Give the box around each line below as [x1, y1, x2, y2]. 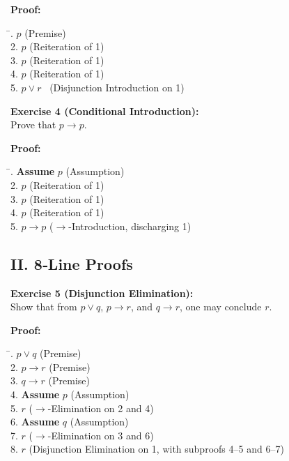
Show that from [10, 299, 77, 314]
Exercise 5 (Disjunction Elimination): [10, 285, 194, 300]
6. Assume [10, 414, 60, 429]
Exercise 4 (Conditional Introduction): [10, 103, 199, 118]
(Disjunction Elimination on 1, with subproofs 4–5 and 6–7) [29, 441, 284, 456]
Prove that [10, 117, 56, 132]
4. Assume [10, 387, 60, 402]
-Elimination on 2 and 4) [47, 400, 154, 415]
